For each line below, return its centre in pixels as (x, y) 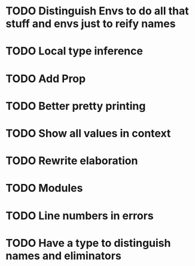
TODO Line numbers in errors (80, 215)
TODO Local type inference (74, 51)
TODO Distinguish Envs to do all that (97, 11)
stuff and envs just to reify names (91, 24)
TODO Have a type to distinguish (88, 243)
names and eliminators (64, 256)
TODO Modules (44, 188)
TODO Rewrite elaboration (72, 161)
